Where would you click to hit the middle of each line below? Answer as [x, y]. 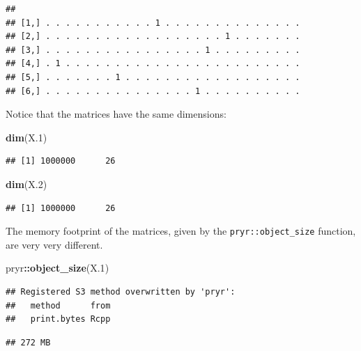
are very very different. [54, 244]
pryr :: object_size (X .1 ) [57, 268]
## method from [58, 305]
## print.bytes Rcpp [58, 319]
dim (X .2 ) [26, 184]
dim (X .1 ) [26, 137]
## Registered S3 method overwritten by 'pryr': [121, 291]
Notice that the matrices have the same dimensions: [116, 114]
